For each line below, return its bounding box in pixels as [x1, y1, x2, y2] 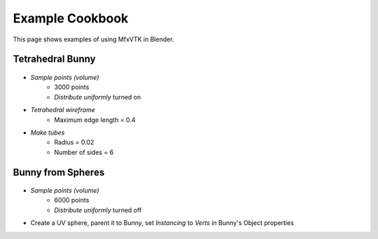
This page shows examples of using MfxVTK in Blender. [13, 35, 174, 43]
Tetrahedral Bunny [13, 53, 96, 65]
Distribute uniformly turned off [54, 205, 142, 214]
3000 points [54, 83, 90, 91]
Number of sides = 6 [54, 148, 114, 156]
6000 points [54, 196, 90, 205]
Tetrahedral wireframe [30, 106, 96, 114]
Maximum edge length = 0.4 [54, 116, 136, 124]
